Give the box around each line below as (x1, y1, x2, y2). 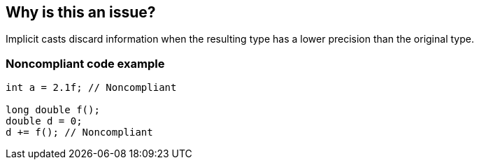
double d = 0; (6, 115, 83, 127)
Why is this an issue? (6, 3, 156, 21)
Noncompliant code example (6, 56, 165, 71)
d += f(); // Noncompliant (6, 127, 153, 138)
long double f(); (6, 104, 100, 116)
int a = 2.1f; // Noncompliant (6, 82, 177, 94)
